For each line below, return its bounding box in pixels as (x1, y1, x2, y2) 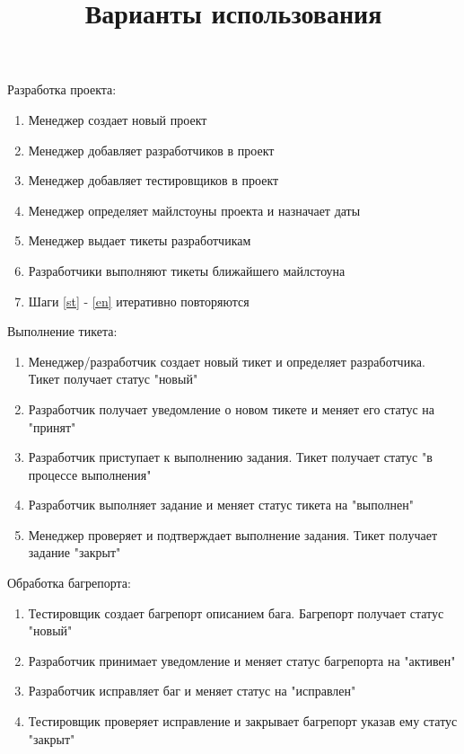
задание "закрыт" (28, 543, 121, 562)
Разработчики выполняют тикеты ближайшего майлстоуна (28, 261, 346, 279)
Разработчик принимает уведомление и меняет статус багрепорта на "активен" (28, 651, 456, 670)
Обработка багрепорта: (7, 573, 131, 592)
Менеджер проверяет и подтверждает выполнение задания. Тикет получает (28, 525, 438, 544)
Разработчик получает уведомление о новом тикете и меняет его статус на (28, 399, 434, 418)
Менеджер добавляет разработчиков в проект (28, 140, 275, 159)
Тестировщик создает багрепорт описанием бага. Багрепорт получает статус (28, 603, 444, 622)
